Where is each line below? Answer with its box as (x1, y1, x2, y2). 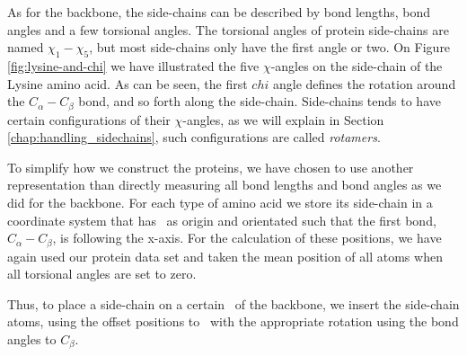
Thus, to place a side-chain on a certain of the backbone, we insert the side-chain (7, 294, 460, 313)
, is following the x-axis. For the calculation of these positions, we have (52, 228, 442, 247)
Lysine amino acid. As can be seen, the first (7, 74, 248, 93)
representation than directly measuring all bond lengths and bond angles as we (7, 175, 442, 194)
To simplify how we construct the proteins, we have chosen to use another (7, 157, 414, 176)
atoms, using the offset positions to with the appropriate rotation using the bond (7, 312, 459, 331)
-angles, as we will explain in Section (182, 110, 384, 129)
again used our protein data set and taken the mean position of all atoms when (7, 246, 443, 265)
